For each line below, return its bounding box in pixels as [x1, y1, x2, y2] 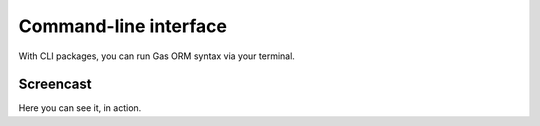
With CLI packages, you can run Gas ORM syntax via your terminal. [18, 50, 295, 62]
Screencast [18, 76, 92, 93]
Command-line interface [18, 15, 227, 37]
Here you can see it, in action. [18, 102, 142, 114]
